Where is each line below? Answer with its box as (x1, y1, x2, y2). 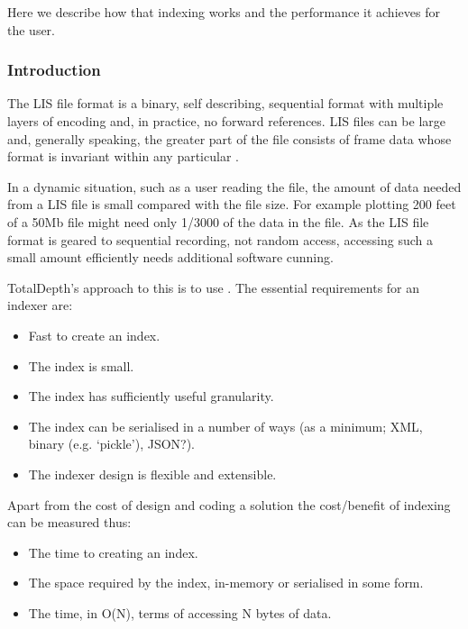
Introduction (7, 59, 101, 81)
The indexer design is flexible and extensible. (28, 464, 277, 483)
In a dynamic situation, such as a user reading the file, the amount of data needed (7, 177, 462, 196)
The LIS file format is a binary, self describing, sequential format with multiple (7, 94, 444, 113)
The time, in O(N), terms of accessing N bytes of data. (28, 603, 332, 622)
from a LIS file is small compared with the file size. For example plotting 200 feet (7, 195, 456, 214)
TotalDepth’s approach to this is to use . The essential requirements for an (7, 278, 420, 296)
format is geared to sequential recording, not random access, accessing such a (7, 230, 434, 249)
